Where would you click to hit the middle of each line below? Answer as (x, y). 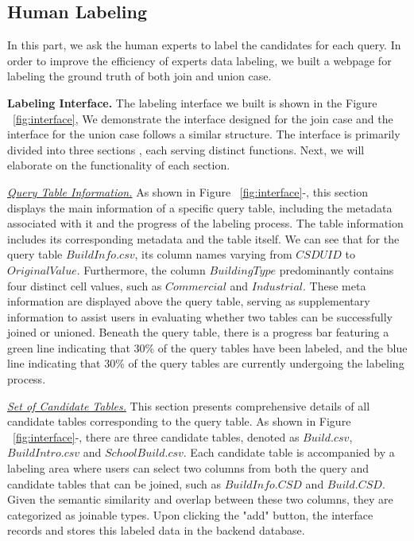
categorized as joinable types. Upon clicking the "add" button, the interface (190, 514)
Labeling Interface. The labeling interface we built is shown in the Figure (192, 102)
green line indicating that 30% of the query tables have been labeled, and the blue (207, 347)
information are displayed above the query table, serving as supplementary (189, 301)
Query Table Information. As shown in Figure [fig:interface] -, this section (188, 191)
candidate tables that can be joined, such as (114, 483)
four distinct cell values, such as (85, 285)
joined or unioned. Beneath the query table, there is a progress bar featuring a (198, 332)
